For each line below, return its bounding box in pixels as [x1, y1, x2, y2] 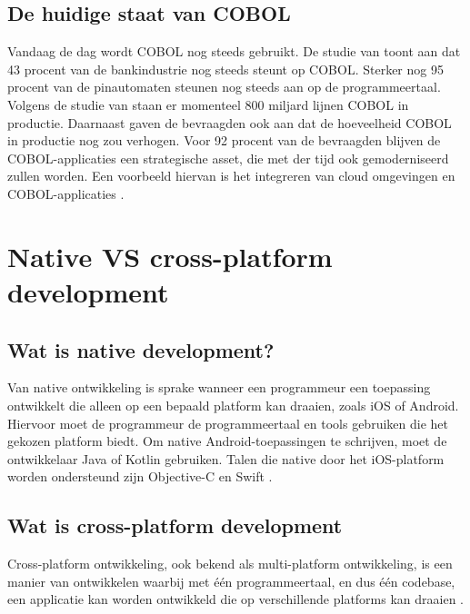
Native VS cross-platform [7, 237, 333, 274]
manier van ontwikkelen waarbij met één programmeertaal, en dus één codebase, [7, 571, 455, 590]
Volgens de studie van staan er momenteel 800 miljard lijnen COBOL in [7, 94, 409, 114]
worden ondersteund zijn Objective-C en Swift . [7, 467, 273, 486]
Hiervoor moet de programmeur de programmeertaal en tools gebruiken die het [7, 413, 448, 432]
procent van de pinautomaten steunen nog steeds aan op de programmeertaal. [7, 77, 441, 96]
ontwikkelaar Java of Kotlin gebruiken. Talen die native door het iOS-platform [7, 449, 445, 468]
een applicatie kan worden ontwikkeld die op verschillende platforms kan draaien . [7, 589, 465, 609]
